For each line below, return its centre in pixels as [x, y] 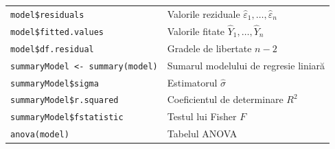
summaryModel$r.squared [65, 101]
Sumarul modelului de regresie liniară [246, 65]
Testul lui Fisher [202, 116]
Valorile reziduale [204, 13]
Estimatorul [192, 82]
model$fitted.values [57, 32]
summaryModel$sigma [55, 83]
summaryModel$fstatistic [67, 118]
